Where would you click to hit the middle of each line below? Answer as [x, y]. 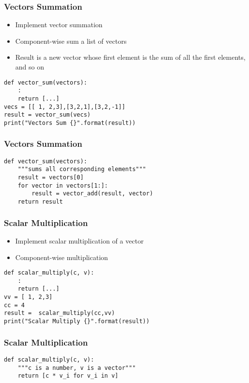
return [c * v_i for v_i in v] [68, 376]
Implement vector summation [59, 25]
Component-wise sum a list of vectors [71, 41]
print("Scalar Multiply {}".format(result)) [77, 322]
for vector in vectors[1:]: [63, 185]
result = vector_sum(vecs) [47, 115]
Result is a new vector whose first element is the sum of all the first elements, [130, 57]
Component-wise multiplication [62, 257]
